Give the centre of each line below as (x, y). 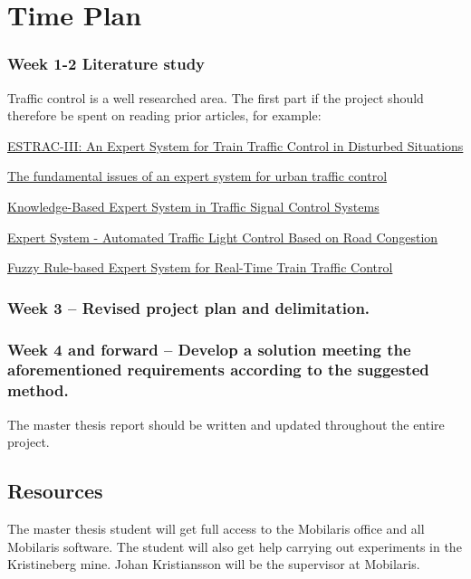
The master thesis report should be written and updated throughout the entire (226, 424)
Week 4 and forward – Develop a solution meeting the (209, 349)
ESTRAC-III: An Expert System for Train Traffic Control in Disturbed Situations (235, 145)
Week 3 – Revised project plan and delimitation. (189, 307)
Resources (55, 491)
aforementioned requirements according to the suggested (218, 370)
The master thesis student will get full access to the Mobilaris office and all (216, 529)
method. (38, 390)
